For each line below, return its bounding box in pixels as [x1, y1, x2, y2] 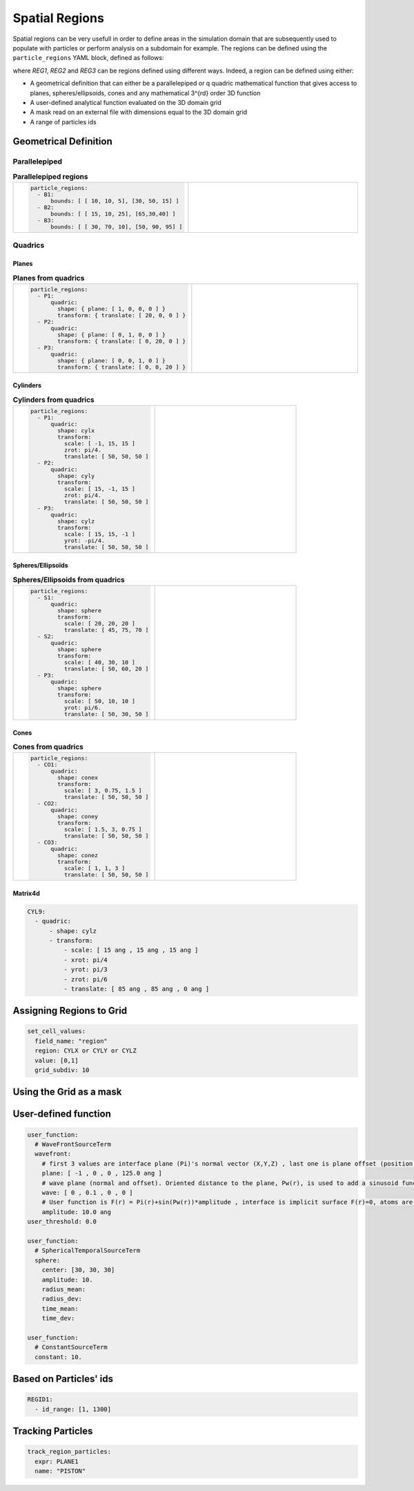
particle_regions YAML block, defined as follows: [12, 54, 164, 62]
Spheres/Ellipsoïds [12, 561, 68, 570]
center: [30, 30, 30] [41, 1266, 115, 1274]
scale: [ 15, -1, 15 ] [63, 485, 136, 492]
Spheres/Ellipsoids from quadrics [12, 575, 126, 585]
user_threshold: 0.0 [27, 1218, 97, 1226]
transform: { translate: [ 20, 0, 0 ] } [57, 311, 186, 319]
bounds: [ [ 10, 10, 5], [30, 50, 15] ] [50, 198, 179, 205]
